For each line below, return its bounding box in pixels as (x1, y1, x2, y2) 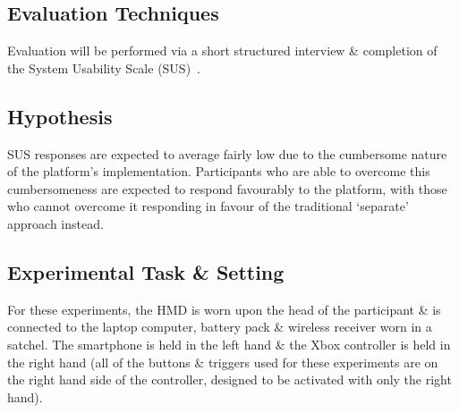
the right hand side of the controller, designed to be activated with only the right (7, 370, 452, 389)
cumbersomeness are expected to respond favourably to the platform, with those (7, 179, 447, 198)
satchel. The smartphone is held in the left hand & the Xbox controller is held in (7, 334, 451, 353)
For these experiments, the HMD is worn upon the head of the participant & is (7, 299, 441, 318)
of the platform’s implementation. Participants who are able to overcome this (7, 162, 430, 181)
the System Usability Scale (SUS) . (7, 58, 201, 77)
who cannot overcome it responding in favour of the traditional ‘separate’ (7, 197, 409, 215)
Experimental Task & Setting (7, 257, 285, 285)
